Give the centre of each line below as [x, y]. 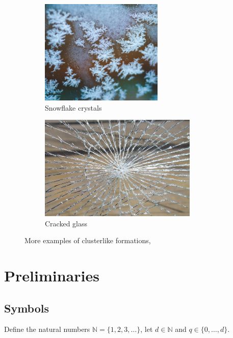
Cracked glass [66, 223]
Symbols [27, 308]
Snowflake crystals [73, 107]
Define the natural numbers [47, 329]
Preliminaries [52, 276]
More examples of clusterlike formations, [88, 240]
